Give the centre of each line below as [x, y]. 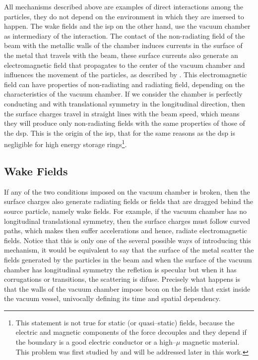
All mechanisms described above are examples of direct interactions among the [124, 6]
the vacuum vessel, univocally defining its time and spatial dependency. [112, 298]
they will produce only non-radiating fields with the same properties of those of [125, 123]
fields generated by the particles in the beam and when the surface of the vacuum [128, 259]
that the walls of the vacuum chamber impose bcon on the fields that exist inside [127, 288]
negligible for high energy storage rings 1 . [65, 143]
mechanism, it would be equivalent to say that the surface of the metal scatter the [129, 250]
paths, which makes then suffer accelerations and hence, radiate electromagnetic [126, 231]
